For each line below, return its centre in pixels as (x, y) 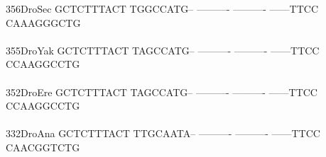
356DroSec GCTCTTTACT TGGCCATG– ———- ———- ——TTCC (162, 8)
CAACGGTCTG (43, 147)
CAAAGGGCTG (43, 22)
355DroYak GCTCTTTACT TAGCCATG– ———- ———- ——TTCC (163, 50)
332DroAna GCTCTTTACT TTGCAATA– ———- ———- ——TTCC (163, 133)
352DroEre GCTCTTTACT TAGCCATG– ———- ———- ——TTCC (162, 92)
